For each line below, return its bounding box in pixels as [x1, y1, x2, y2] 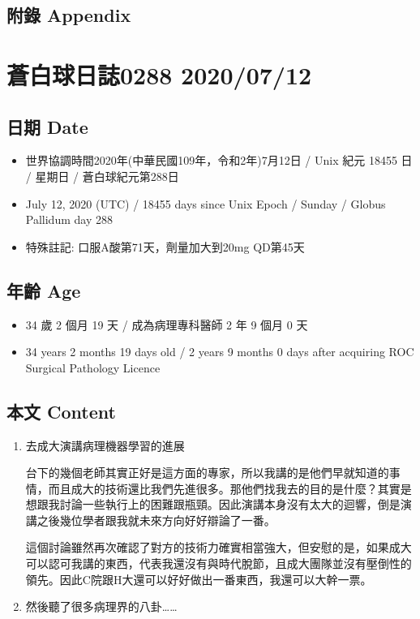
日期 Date [6, 114, 88, 139]
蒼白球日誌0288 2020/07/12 [6, 58, 312, 91]
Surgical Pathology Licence [25, 359, 161, 376]
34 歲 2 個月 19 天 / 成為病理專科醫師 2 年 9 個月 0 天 [25, 316, 308, 333]
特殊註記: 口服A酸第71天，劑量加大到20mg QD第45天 [25, 238, 305, 255]
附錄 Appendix [6, 2, 131, 28]
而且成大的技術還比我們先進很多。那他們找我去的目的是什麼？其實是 [48, 479, 412, 496]
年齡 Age [6, 277, 81, 303]
